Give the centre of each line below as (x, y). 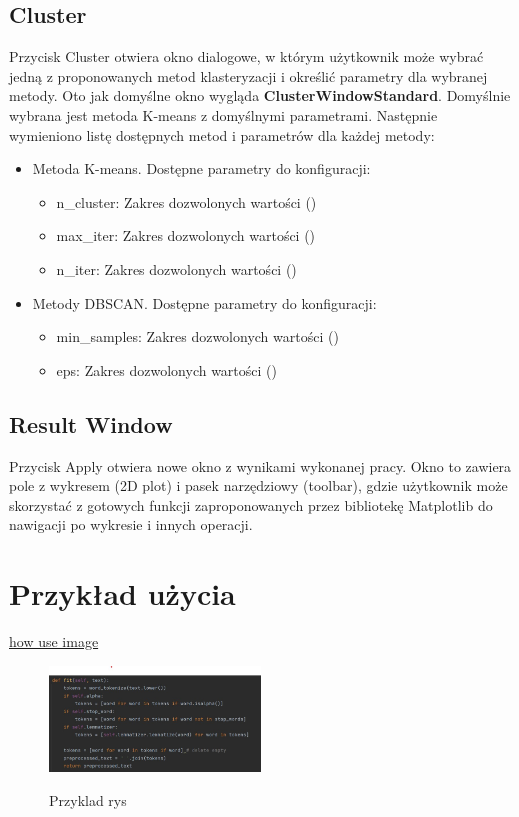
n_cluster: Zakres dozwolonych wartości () (186, 201)
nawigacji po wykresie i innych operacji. (131, 524)
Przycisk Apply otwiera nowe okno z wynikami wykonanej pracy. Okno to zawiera (260, 465)
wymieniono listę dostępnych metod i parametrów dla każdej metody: (222, 134)
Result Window (91, 423)
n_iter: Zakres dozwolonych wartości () (176, 268)
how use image (54, 641)
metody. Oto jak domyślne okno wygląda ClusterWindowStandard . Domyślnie (260, 95)
